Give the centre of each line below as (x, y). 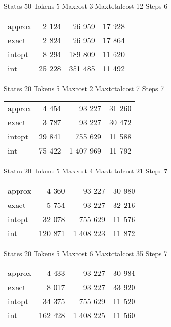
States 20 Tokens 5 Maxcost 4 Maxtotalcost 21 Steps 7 (86, 171)
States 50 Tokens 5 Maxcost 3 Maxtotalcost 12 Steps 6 (86, 6)
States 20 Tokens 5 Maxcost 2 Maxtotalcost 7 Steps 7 (84, 88)
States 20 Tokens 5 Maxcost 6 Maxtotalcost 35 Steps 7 (86, 253)
